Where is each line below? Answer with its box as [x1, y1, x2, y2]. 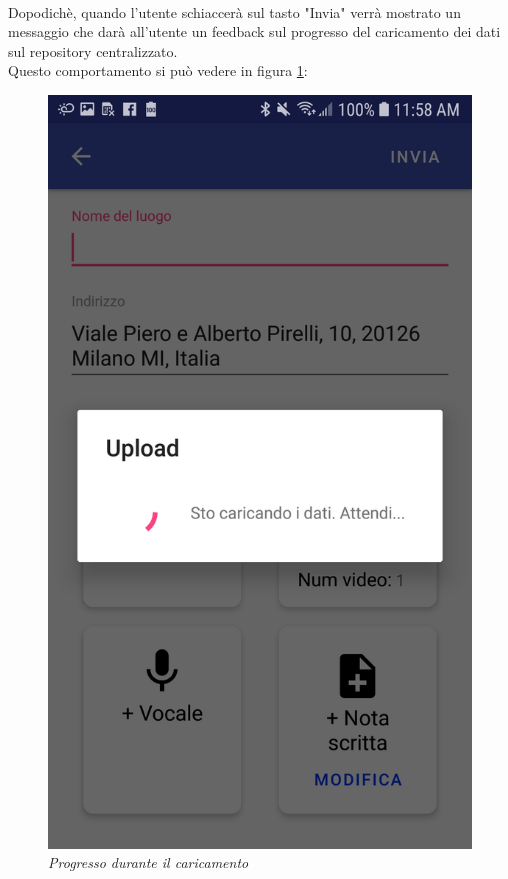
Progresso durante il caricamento [48, 852, 249, 873]
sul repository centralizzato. [8, 40, 178, 61]
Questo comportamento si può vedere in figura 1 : [8, 60, 308, 81]
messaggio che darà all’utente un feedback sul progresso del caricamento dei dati [8, 21, 501, 42]
